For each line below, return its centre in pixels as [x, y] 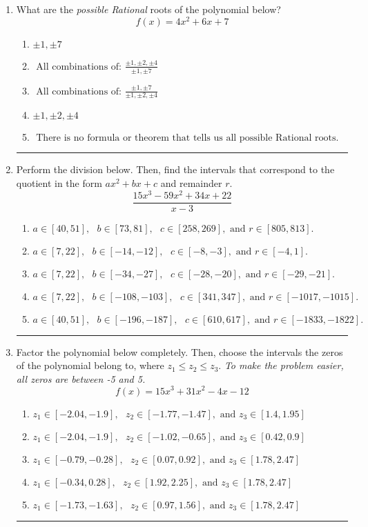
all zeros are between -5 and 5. [81, 378]
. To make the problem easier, [281, 365]
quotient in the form [59, 182]
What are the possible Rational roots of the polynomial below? [148, 9]
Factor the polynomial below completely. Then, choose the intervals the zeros [180, 351]
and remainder [191, 182]
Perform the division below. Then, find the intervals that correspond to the [175, 169]
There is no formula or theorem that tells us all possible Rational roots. [187, 138]
